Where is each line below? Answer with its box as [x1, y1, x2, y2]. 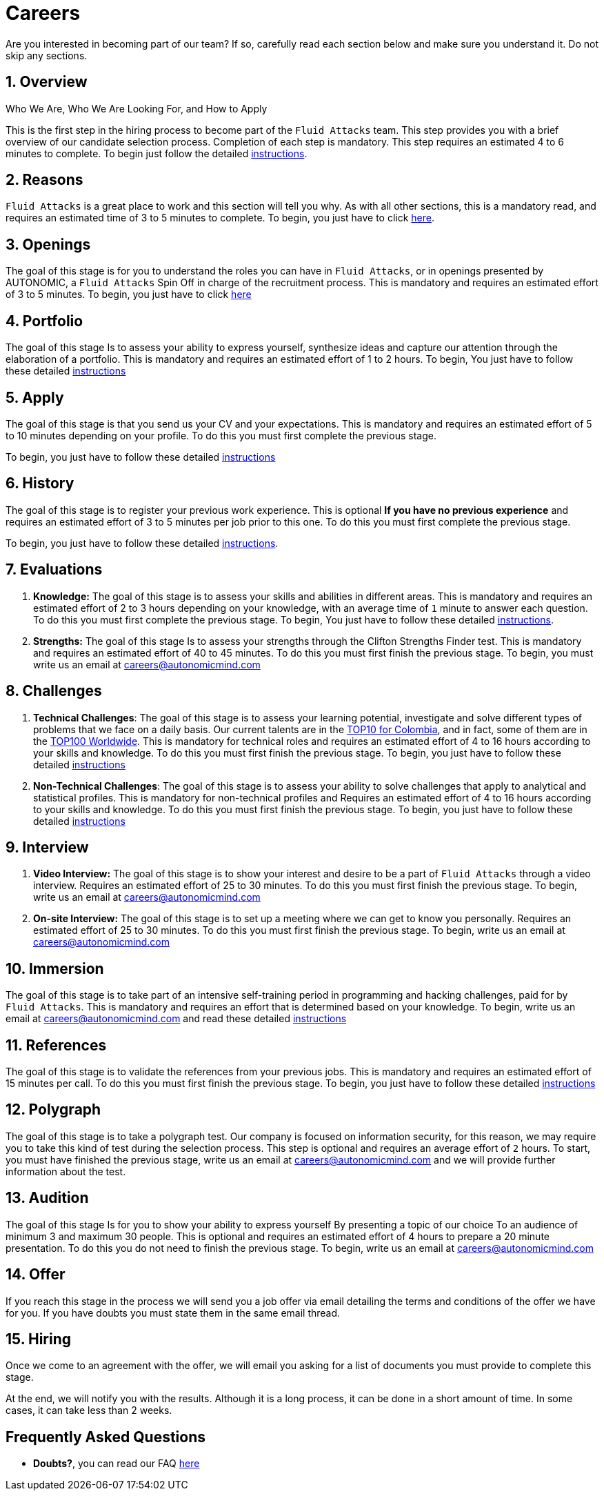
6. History [6, 475, 74, 492]
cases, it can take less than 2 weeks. [6, 1404, 172, 1417]
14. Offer [6, 1266, 66, 1284]
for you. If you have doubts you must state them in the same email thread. [6, 1306, 341, 1319]
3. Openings [6, 235, 91, 253]
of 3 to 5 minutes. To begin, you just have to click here [6, 288, 252, 301]
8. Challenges [6, 682, 102, 700]
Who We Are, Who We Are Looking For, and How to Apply [6, 102, 268, 114]
